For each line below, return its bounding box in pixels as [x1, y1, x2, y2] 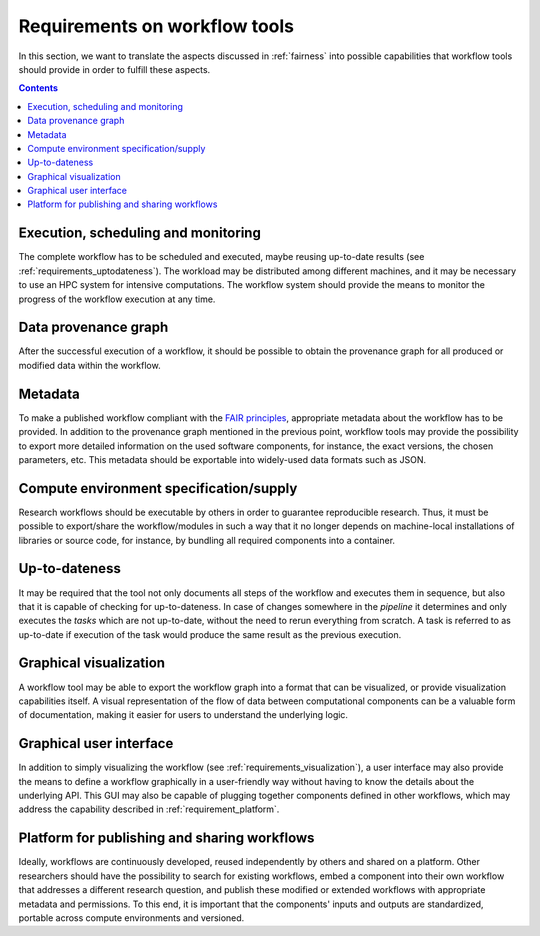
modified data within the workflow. [18, 359, 161, 371]
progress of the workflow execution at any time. [18, 293, 216, 305]
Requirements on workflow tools [18, 15, 295, 37]
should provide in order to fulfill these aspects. [18, 63, 211, 75]
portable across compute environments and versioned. [18, 911, 245, 924]
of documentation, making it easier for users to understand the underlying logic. [18, 709, 349, 721]
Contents [18, 82, 59, 94]
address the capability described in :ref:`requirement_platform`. [18, 803, 280, 815]
